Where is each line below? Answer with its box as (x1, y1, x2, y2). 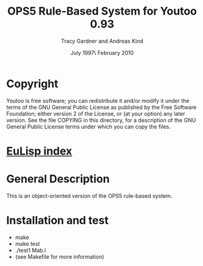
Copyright (6, 77, 59, 91)
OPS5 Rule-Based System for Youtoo (7, 4, 198, 18)
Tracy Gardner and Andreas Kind (61, 37, 143, 44)
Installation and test (6, 214, 109, 227)
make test (15, 240, 40, 247)
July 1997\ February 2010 (70, 49, 134, 56)
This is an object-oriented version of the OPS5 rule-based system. (6, 192, 173, 199)
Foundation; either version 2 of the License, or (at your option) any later (6, 110, 185, 117)
